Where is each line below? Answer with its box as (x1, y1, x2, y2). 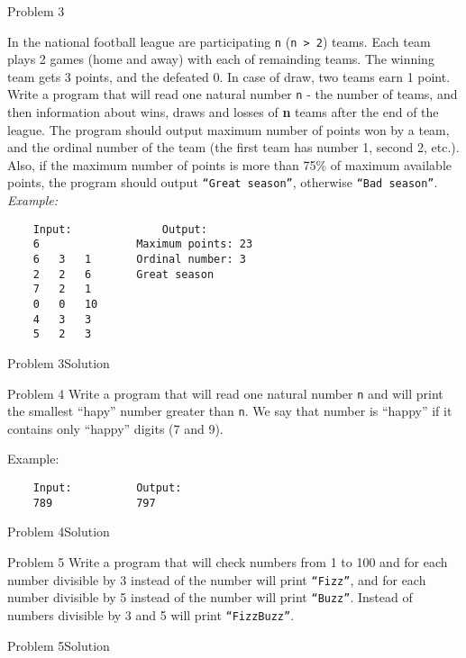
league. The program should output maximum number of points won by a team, (7, 120, 450, 139)
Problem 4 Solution (7, 522, 110, 541)
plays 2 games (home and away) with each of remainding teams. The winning (7, 50, 434, 68)
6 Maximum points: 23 (32, 238, 253, 251)
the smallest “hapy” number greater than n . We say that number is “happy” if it (7, 401, 452, 420)
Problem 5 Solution (7, 635, 110, 654)
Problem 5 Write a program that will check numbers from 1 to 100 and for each (7, 552, 448, 571)
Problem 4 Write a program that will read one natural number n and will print (7, 383, 443, 402)
